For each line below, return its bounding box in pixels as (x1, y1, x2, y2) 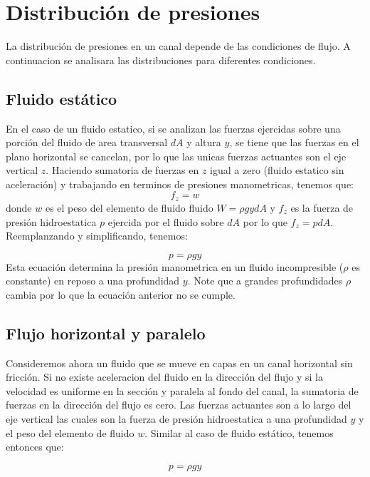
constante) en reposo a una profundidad (6, 273, 180, 288)
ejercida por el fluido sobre (107, 214, 224, 229)
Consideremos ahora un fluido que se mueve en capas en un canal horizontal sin (6, 355, 353, 370)
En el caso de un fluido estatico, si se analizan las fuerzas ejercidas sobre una (6, 120, 341, 135)
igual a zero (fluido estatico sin (210, 163, 344, 178)
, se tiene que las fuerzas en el (229, 135, 359, 150)
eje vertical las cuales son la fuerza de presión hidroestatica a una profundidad (6, 411, 347, 426)
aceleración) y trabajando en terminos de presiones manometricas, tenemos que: (6, 176, 354, 191)
